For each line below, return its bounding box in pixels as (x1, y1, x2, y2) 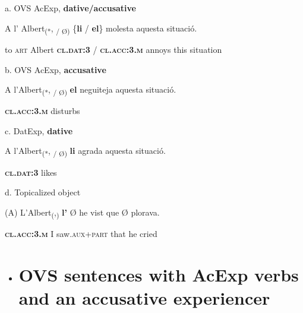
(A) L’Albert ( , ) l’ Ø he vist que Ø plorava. (5, 205, 160, 220)
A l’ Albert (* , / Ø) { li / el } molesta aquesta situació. (5, 21, 197, 36)
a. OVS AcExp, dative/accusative (5, 2, 136, 14)
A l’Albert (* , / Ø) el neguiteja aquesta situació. (5, 83, 176, 97)
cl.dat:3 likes (5, 166, 57, 178)
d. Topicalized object (5, 186, 81, 198)
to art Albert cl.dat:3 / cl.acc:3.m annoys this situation (5, 43, 222, 55)
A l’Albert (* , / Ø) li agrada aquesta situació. (5, 144, 166, 159)
